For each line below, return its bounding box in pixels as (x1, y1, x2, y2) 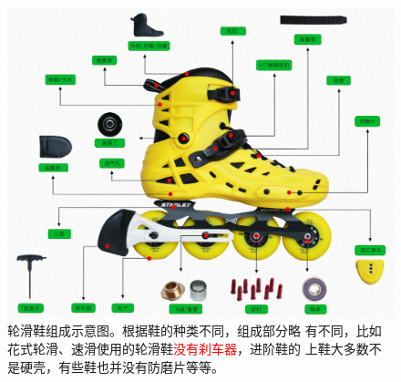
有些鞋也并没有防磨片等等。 (57, 356, 224, 376)
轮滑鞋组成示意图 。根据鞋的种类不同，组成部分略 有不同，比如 (7, 321, 382, 340)
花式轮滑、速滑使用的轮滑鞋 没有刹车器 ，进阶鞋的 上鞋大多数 (7, 338, 369, 357)
